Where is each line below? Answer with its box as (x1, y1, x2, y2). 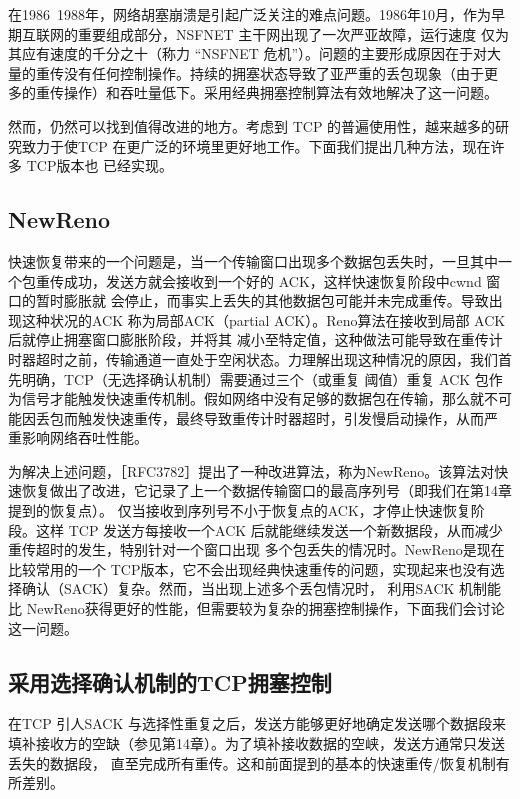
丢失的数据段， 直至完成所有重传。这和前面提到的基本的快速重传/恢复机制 (8, 752, 496, 773)
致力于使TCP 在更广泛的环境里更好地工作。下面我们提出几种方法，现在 (21, 135, 491, 156)
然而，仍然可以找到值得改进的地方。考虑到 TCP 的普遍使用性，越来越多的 (8, 115, 496, 136)
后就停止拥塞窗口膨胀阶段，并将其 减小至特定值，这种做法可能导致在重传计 (8, 329, 503, 350)
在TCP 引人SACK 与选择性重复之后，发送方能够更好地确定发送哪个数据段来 (8, 713, 506, 734)
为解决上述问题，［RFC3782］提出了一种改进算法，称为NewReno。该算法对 (8, 460, 495, 481)
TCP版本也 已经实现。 (26, 155, 174, 176)
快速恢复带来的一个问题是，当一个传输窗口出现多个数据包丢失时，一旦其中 (8, 250, 498, 271)
